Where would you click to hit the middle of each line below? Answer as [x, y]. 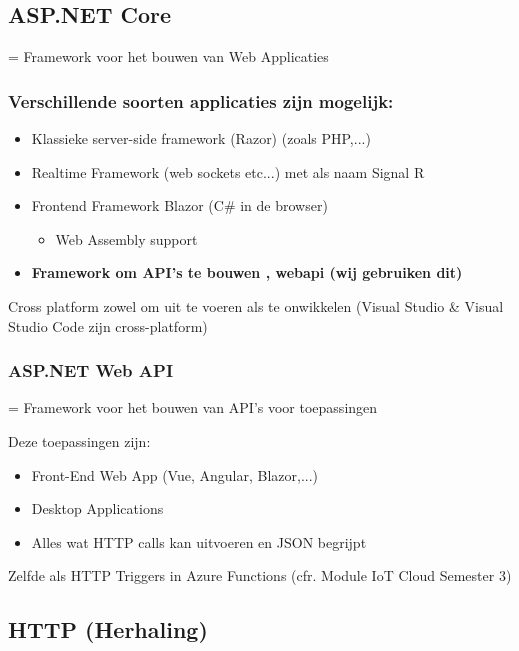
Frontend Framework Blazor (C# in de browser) [179, 205]
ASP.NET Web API [91, 370]
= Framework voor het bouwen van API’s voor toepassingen [193, 407]
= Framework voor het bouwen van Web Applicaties [168, 56]
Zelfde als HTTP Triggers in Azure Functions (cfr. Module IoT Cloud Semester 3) [260, 575]
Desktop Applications [97, 508]
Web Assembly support [126, 238]
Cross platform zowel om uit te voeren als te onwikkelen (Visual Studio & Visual [256, 305]
